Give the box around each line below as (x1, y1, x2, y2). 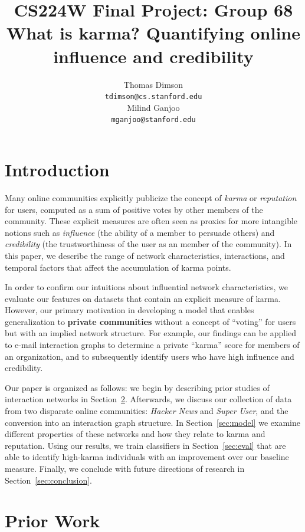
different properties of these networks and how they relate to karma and (5, 428, 265, 440)
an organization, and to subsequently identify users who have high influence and (5, 350, 294, 362)
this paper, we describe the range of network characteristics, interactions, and (5, 249, 285, 261)
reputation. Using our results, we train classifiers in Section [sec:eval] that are (5, 439, 286, 451)
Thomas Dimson (123, 78, 183, 90)
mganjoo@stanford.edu (111, 116, 196, 124)
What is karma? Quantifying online (6, 21, 300, 45)
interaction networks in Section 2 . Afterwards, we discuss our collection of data (5, 393, 292, 405)
